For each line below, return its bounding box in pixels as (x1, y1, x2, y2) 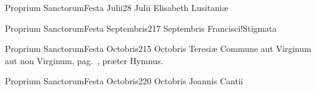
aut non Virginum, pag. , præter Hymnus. (5, 54, 163, 67)
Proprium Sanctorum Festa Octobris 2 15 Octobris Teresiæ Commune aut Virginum (5, 42, 312, 55)
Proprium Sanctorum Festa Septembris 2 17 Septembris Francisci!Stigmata (5, 21, 277, 34)
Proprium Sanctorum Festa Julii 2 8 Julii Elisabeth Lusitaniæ (5, 1, 229, 13)
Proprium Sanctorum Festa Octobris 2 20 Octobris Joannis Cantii (5, 75, 243, 87)
